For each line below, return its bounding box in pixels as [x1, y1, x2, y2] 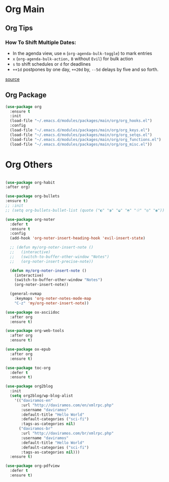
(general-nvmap [10, 292, 42, 297]
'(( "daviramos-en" [14, 398, 53, 403]
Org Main [5, 4, 44, 15]
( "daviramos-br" [18, 426, 53, 431]
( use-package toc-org [5, 365, 51, 370]
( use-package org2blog [5, 384, 53, 389]
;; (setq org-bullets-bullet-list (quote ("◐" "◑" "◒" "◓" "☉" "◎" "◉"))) [5, 208, 167, 213]
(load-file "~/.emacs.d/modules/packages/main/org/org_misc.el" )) [10, 141, 152, 147]
